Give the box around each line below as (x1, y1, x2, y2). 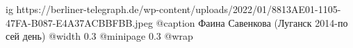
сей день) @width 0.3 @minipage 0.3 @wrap (6, 29, 193, 43)
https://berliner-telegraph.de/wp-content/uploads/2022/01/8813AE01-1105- (16, 2, 341, 16)
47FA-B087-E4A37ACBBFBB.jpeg (6, 15, 153, 29)
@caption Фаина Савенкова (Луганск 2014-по (156, 15, 348, 29)
